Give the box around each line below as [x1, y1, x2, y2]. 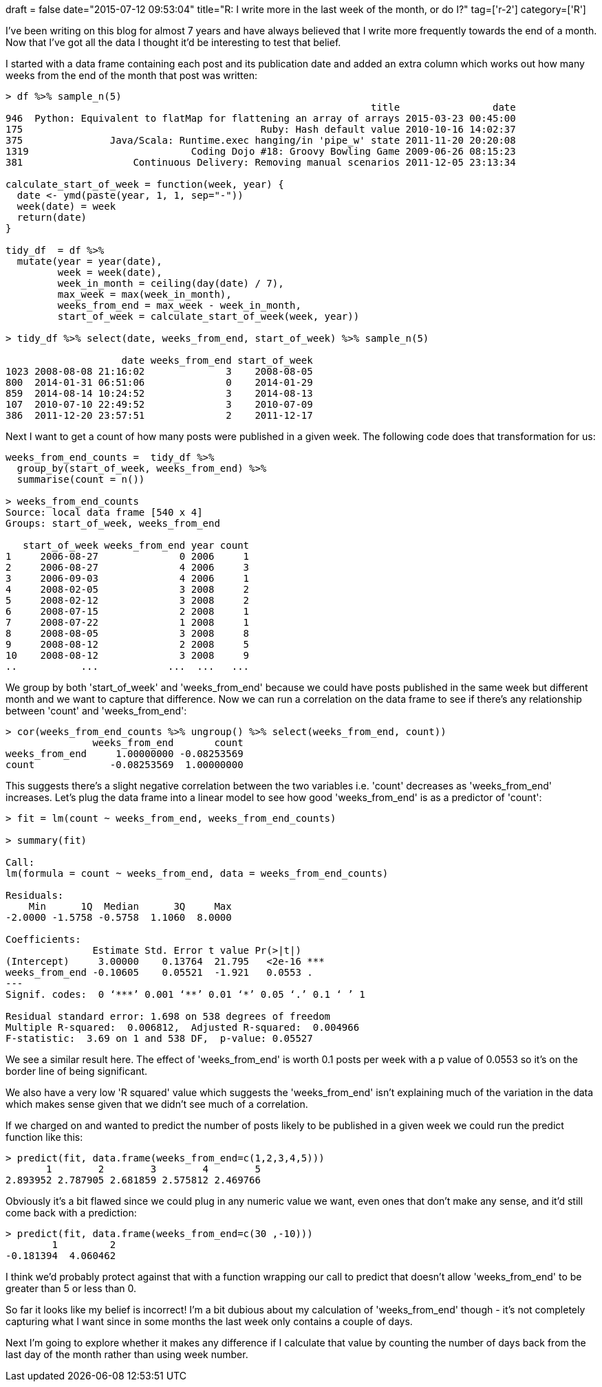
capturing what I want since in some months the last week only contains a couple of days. [6, 1315, 413, 1327]
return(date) [17, 212, 87, 223]
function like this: [6, 1131, 83, 1143]
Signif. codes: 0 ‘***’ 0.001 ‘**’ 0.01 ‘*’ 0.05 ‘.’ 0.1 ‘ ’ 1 [6, 989, 365, 1000]
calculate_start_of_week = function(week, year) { [6, 179, 284, 190]
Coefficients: [6, 934, 81, 945]
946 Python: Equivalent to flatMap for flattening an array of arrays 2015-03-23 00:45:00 [6, 113, 516, 124]
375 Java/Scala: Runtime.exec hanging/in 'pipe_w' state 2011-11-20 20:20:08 [6, 135, 516, 146]
